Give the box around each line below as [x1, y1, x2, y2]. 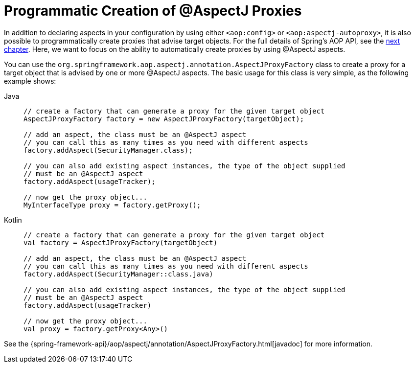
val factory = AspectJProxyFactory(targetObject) [23, 238, 218, 247]
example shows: [4, 76, 56, 85]
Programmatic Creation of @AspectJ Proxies [4, 2, 302, 19]
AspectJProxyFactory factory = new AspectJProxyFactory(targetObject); [23, 115, 304, 123]
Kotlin [4, 215, 22, 224]
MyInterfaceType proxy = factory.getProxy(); [23, 201, 201, 209]
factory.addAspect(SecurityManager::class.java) [23, 270, 213, 278]
